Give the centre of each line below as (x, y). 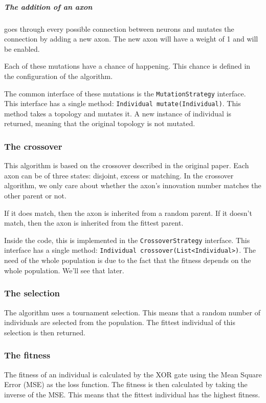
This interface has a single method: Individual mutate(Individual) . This (123, 103)
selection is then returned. (45, 332)
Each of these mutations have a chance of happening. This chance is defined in (127, 66)
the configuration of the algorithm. (59, 76)
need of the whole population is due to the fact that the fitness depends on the (128, 260)
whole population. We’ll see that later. (64, 270)
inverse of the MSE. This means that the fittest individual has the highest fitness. (132, 394)
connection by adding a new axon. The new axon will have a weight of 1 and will (131, 39)
